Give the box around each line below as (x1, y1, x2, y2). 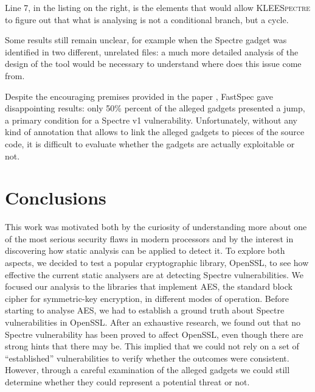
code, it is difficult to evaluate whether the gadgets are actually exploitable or (5, 137, 295, 150)
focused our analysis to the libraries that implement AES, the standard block (5, 280, 292, 293)
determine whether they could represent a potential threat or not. (5, 375, 250, 388)
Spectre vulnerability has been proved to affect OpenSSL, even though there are (5, 327, 303, 340)
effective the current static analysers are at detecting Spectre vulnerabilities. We (5, 268, 303, 281)
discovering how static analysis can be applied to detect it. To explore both (5, 244, 285, 257)
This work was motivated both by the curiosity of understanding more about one (5, 220, 307, 233)
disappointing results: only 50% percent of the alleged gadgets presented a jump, (5, 102, 305, 114)
